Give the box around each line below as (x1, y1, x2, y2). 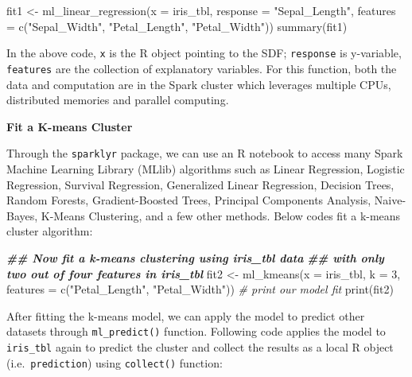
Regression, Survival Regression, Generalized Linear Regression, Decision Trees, (6, 176, 395, 192)
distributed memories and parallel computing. (6, 91, 229, 108)
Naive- (374, 192, 406, 208)
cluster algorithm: (6, 223, 93, 239)
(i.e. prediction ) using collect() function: (6, 354, 223, 371)
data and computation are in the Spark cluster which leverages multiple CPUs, (6, 76, 391, 92)
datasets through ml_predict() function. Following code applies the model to (6, 323, 386, 340)
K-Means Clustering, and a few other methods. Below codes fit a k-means (41, 207, 401, 223)
